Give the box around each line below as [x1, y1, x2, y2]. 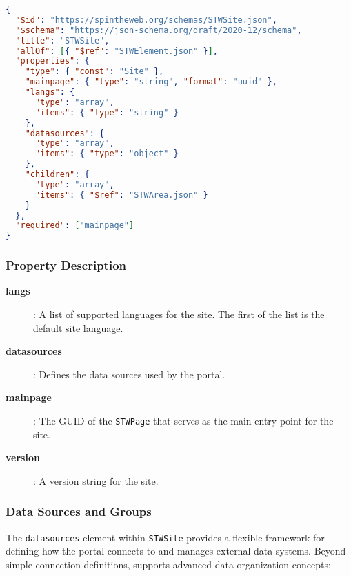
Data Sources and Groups [6, 503, 152, 520]
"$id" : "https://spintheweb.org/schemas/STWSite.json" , [15, 15, 277, 25]
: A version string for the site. [33, 473, 159, 487]
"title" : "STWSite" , [15, 35, 110, 46]
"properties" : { [15, 56, 90, 66]
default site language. [33, 320, 123, 335]
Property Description [6, 257, 127, 274]
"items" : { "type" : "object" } [34, 149, 179, 159]
